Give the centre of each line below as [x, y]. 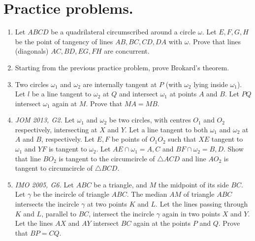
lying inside [211, 84]
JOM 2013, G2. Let [45, 120]
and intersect [138, 94]
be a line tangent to [62, 94]
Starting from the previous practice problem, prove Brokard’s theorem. [122, 67]
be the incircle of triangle [71, 194]
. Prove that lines [215, 41]
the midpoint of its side [193, 184]
